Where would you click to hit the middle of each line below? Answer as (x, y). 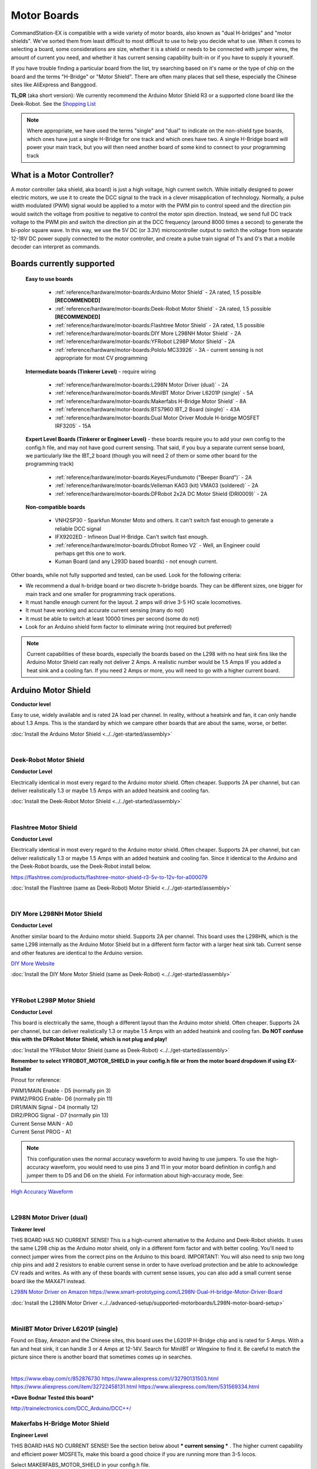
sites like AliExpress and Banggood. (54, 85)
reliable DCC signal (78, 528)
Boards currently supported (63, 264)
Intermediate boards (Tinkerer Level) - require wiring (91, 371)
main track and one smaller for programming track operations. (101, 594)
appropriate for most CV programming (101, 358)
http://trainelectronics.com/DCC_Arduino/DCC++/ (71, 1408)
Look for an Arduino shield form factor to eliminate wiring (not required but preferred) (129, 627)
